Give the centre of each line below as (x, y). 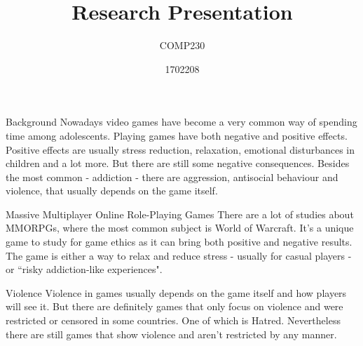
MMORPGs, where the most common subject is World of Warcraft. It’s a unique (180, 228)
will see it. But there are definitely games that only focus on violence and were (174, 306)
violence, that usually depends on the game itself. (112, 191)
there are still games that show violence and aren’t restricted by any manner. (171, 334)
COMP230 (182, 45)
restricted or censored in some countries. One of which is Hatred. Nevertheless (173, 320)
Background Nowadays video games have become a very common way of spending (181, 122)
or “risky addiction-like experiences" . (84, 269)
